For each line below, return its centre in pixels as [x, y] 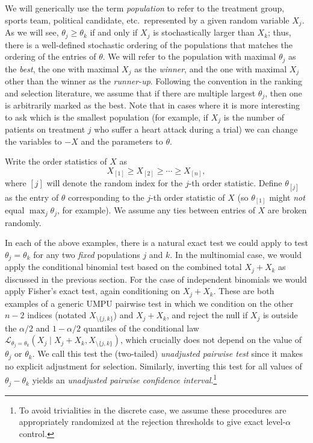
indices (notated [57, 315]
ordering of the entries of [51, 56]
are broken [287, 210]
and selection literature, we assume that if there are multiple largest [130, 93]
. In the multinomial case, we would [236, 254]
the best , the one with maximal [62, 68]
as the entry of [32, 197]
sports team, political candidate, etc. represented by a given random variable [147, 20]
